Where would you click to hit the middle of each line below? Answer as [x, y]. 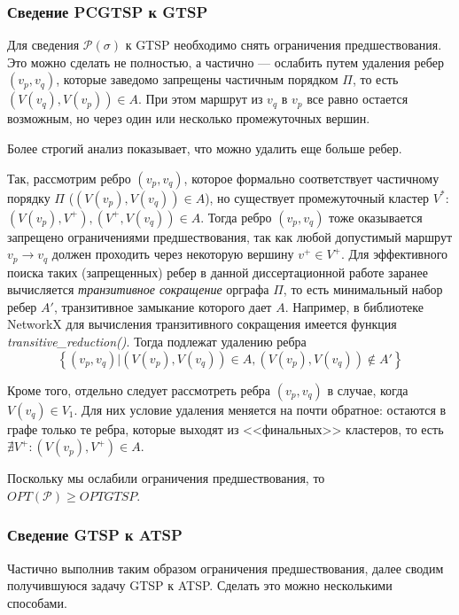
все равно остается [358, 99]
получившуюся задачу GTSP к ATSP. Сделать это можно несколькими [200, 585]
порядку [29, 197]
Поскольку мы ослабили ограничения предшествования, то [166, 478]
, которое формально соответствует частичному [311, 178]
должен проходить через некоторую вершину [173, 254]
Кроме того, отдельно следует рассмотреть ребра [139, 389]
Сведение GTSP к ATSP [95, 535]
